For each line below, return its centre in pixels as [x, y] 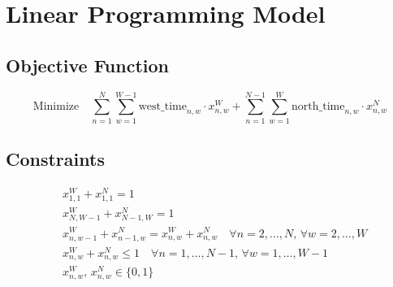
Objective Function [88, 65]
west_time [162, 107]
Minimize [56, 107]
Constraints [55, 159]
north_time [318, 107]
